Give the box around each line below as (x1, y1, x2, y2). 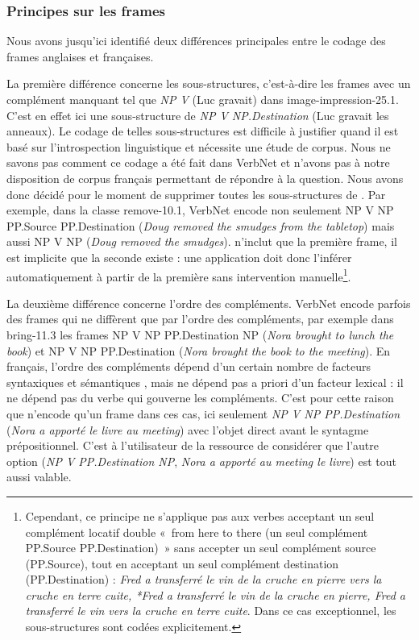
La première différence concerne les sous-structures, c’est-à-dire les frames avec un (6, 75, 411, 92)
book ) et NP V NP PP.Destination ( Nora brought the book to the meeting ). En (6, 342, 391, 359)
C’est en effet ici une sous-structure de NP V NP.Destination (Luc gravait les (6, 106, 389, 123)
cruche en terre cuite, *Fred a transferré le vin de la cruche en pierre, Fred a (25, 586, 405, 603)
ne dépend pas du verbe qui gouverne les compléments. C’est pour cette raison (6, 389, 394, 406)
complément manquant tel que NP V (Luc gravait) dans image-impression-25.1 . (6, 91, 399, 107)
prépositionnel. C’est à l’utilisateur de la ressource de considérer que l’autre (6, 437, 379, 454)
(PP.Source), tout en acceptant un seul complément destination (25, 555, 339, 571)
